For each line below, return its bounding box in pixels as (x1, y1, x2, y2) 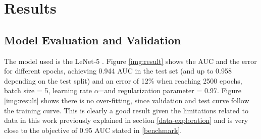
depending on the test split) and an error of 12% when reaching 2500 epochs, (4, 75, 242, 86)
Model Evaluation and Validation (4, 32, 181, 47)
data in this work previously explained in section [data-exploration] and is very (4, 115, 248, 125)
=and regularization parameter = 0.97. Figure (98, 85, 241, 96)
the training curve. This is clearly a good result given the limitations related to (4, 105, 248, 115)
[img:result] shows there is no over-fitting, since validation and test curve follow (4, 95, 249, 105)
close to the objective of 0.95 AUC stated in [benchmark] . (4, 124, 182, 135)
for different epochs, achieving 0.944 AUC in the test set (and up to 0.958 (4, 65, 232, 76)
